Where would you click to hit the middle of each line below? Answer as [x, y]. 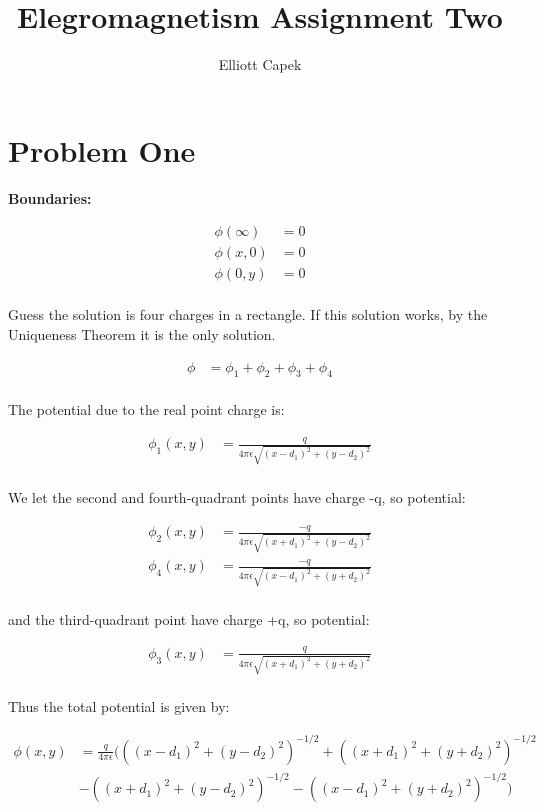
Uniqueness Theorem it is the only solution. [142, 333]
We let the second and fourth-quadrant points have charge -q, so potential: [237, 497]
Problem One [102, 149]
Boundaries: [50, 197]
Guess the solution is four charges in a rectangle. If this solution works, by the [248, 314]
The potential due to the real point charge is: [146, 409]
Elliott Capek [260, 64]
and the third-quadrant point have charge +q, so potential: [189, 618]
